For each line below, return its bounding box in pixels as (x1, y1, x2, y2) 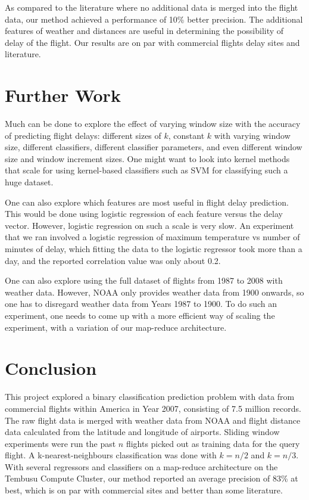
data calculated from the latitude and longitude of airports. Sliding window (5, 426, 280, 438)
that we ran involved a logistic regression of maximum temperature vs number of (5, 231, 300, 243)
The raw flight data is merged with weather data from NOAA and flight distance (5, 414, 301, 426)
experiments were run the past (5, 437, 116, 449)
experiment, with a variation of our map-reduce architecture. (5, 321, 227, 333)
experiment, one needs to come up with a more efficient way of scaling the (5, 309, 275, 321)
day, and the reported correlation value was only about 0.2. (5, 254, 221, 266)
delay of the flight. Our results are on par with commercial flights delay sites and (5, 36, 300, 48)
